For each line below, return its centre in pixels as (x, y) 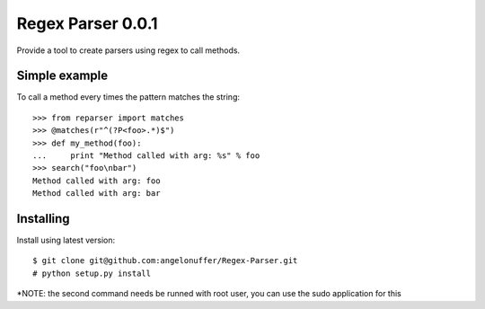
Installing (44, 219)
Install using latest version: (66, 240)
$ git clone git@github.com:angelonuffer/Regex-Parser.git (165, 261)
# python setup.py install (92, 273)
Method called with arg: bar (97, 194)
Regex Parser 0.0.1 (87, 23)
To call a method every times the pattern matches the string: (128, 97)
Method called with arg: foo (97, 181)
